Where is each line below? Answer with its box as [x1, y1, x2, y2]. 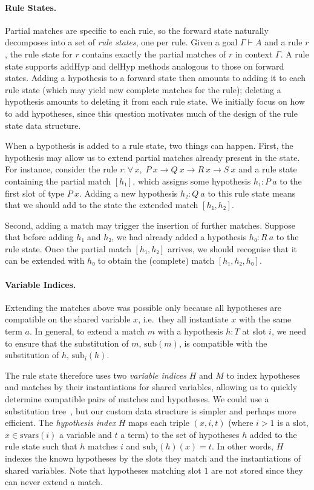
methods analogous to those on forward [138, 59, 284, 72]
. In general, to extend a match [29, 325, 145, 338]
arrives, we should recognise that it [168, 242, 297, 255]
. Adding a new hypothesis [79, 186, 178, 199]
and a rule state [238, 163, 297, 175]
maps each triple [128, 416, 189, 429]
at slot [242, 325, 266, 338]
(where [228, 416, 253, 429]
